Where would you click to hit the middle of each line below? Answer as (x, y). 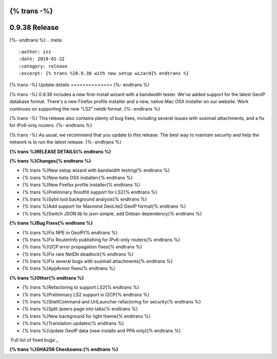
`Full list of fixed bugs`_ (34, 340)
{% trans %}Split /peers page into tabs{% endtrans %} (80, 309)
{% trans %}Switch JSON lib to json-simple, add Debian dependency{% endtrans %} (112, 213)
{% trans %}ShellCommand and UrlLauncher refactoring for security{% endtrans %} (112, 302)
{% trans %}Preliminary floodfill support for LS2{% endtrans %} (90, 192)
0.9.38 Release (34, 28)
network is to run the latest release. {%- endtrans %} (65, 142)
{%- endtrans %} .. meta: (36, 40)
